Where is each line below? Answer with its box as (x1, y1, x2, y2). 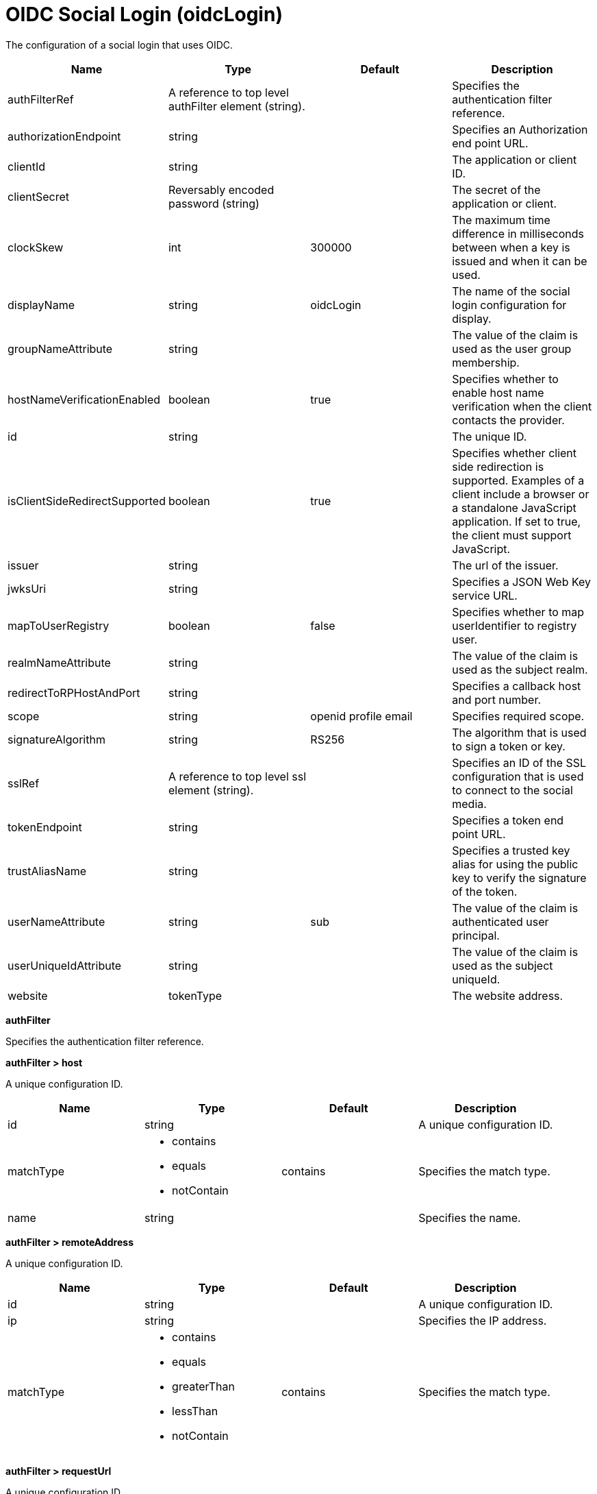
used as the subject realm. (452, 662, 588, 676)
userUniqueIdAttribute (8, 958, 122, 972)
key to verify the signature (452, 870, 587, 885)
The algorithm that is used (452, 725, 587, 739)
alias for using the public (452, 857, 579, 871)
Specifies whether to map (452, 604, 585, 619)
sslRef (8, 776, 40, 790)
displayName (8, 297, 75, 312)
